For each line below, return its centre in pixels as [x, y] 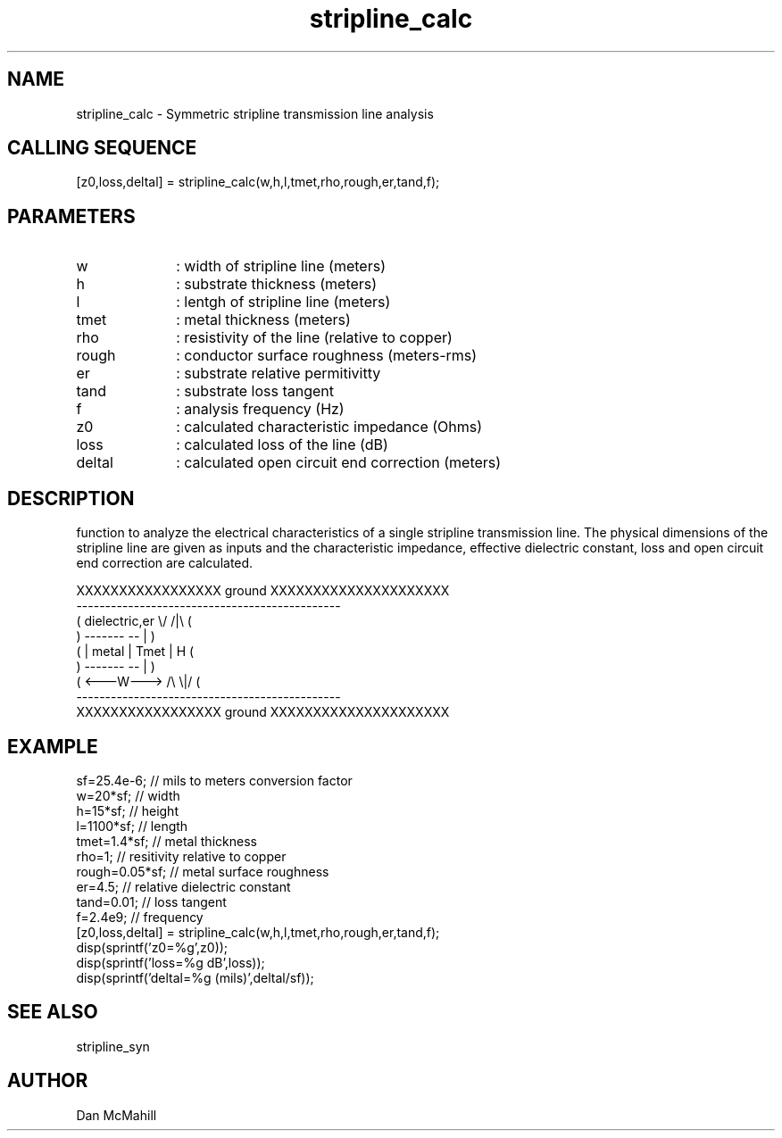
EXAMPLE [53, 746]
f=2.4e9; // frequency [140, 917]
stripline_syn [113, 1046]
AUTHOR [48, 1081]
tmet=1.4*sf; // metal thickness [166, 841]
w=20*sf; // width [128, 795]
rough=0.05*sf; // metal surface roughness [203, 871]
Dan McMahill [116, 1115]
